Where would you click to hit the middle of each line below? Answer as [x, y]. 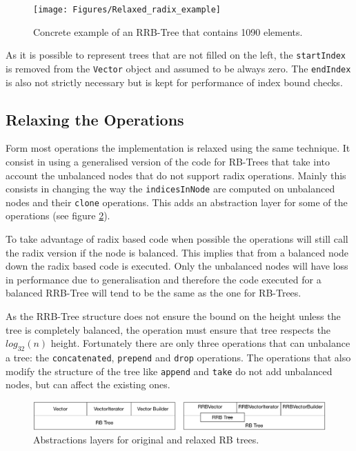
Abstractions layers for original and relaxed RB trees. [146, 440]
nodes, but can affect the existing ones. [88, 384]
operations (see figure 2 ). [58, 216]
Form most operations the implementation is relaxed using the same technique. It [178, 148]
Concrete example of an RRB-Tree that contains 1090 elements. [168, 31]
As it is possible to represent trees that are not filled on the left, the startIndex [176, 55]
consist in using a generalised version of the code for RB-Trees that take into [168, 161]
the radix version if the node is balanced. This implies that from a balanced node [177, 252]
